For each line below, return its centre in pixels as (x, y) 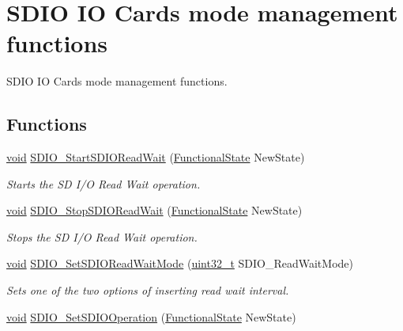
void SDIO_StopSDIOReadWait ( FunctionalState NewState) (154, 210)
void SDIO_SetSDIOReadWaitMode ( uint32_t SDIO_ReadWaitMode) (180, 263)
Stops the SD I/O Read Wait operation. (102, 236)
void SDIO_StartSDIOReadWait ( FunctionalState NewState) (156, 157)
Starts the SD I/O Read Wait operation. (104, 183)
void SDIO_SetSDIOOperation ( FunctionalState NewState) (151, 316)
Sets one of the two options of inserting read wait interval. (148, 290)
